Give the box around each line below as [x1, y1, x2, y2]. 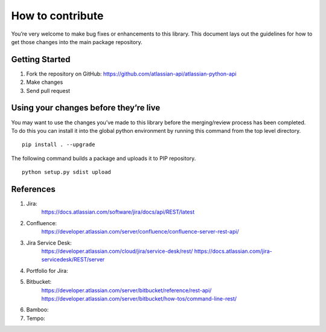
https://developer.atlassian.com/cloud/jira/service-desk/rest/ [41, 247, 193, 255]
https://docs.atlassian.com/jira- [194, 247, 272, 255]
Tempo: [26, 314, 45, 322]
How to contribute [11, 9, 104, 22]
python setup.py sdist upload [22, 169, 112, 176]
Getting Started [11, 54, 71, 65]
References [11, 184, 56, 194]
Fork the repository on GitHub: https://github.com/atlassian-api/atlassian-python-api [26, 70, 237, 77]
